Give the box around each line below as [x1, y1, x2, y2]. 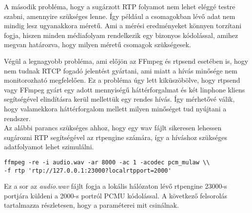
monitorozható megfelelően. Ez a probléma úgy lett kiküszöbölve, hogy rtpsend [4, 75, 240, 85]
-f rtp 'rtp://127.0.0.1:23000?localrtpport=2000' [4, 167, 172, 174]
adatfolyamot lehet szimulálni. [4, 142, 94, 152]
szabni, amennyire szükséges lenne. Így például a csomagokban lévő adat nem [4, 11, 235, 21]
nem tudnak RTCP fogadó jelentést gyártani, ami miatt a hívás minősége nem [4, 65, 237, 75]
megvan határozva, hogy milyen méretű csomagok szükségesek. [4, 39, 191, 50]
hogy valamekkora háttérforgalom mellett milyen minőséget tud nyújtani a [4, 103, 227, 113]
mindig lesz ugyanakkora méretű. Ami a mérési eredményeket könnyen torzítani [4, 20, 242, 31]
